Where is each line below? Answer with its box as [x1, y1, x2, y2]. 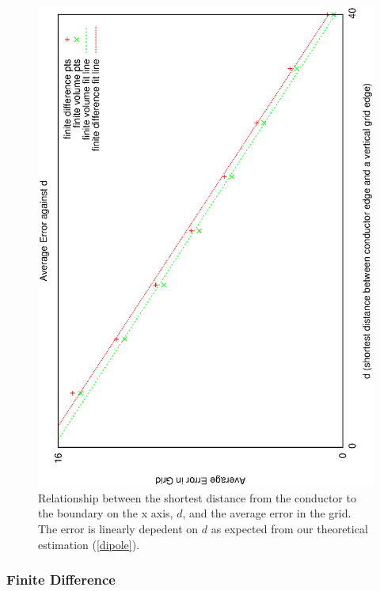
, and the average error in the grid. [182, 505, 351, 521]
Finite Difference [6, 570, 116, 589]
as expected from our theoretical [211, 521, 368, 537]
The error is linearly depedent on [38, 521, 199, 537]
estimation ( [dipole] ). [38, 536, 140, 552]
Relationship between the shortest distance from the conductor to [38, 489, 356, 506]
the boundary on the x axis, [38, 505, 173, 521]
